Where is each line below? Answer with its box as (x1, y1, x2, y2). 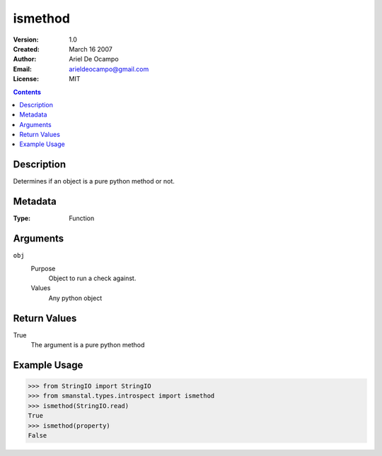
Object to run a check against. (48, 274, 137, 282)
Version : (13, 35, 39, 44)
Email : (13, 64, 32, 73)
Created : (13, 44, 40, 53)
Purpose (30, 264, 56, 272)
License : (13, 75, 39, 83)
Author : (13, 55, 37, 64)
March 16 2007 (69, 44, 112, 53)
